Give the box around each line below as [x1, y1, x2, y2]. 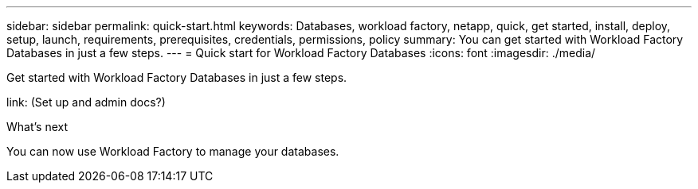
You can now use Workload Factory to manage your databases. [6, 145, 339, 158]
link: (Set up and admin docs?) [6, 95, 166, 109]
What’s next [6, 120, 69, 133]
